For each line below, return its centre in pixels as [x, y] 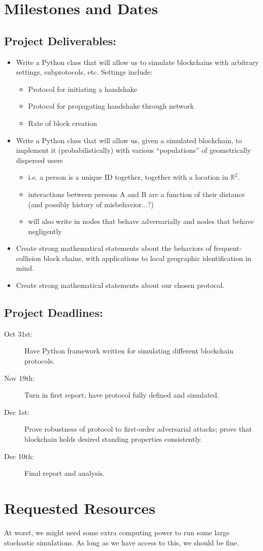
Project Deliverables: [60, 40]
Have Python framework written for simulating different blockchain [129, 351]
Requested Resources [80, 508]
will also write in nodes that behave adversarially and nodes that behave [141, 221]
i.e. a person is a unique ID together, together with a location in [128, 177]
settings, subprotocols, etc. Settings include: [84, 72]
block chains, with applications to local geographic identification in [147, 258]
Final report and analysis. [64, 473]
